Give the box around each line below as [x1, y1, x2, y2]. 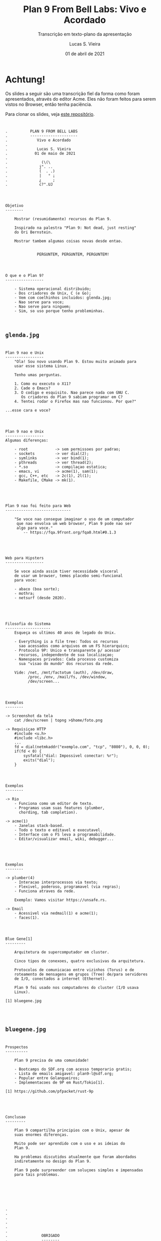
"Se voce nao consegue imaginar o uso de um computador [14, 517, 135, 522]
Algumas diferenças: [5, 438, 49, 443]
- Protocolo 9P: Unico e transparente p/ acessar [14, 648, 121, 653]
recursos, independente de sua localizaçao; [18, 652, 114, 657]
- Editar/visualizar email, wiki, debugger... [14, 836, 114, 841]
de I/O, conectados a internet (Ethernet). [14, 976, 108, 981]
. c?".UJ [5, 182, 53, 187]
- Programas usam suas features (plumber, [14, 805, 105, 810]
